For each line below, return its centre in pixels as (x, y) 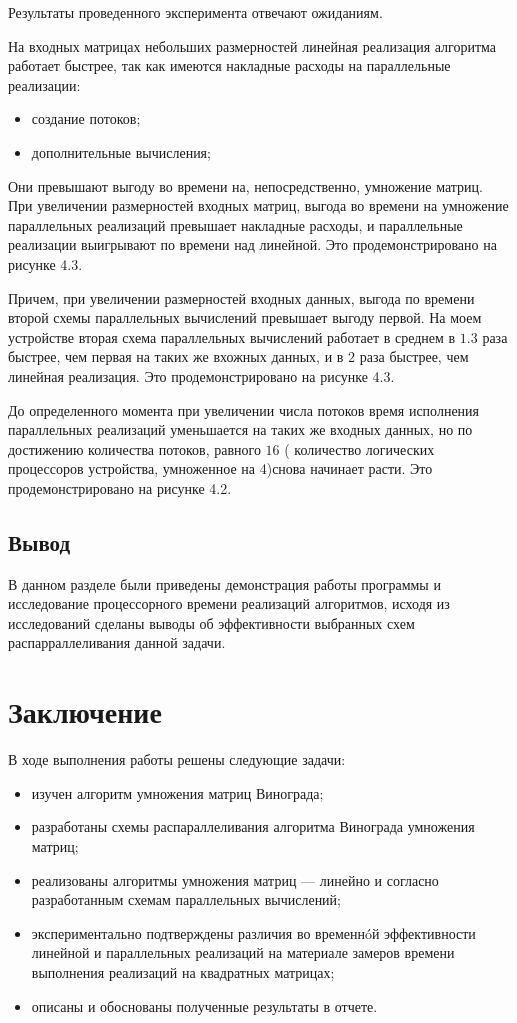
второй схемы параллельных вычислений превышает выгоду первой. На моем (245, 317)
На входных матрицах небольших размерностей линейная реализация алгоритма (252, 45)
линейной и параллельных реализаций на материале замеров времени (243, 952)
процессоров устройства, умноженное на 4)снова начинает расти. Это (220, 468)
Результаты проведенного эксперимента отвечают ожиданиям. (195, 12)
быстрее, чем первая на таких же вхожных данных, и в (176, 356)
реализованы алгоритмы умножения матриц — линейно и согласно (235, 879)
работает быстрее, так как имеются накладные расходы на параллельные (229, 65)
